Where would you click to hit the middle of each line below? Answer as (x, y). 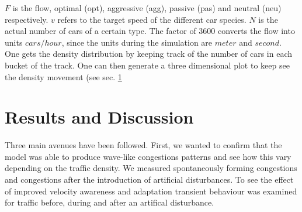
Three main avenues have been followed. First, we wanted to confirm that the (143, 145)
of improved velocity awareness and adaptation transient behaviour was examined (151, 191)
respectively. (27, 19)
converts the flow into (256, 31)
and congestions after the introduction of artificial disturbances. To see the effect (149, 179)
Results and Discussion (99, 117)
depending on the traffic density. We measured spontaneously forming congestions (151, 168)
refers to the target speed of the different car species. (152, 19)
